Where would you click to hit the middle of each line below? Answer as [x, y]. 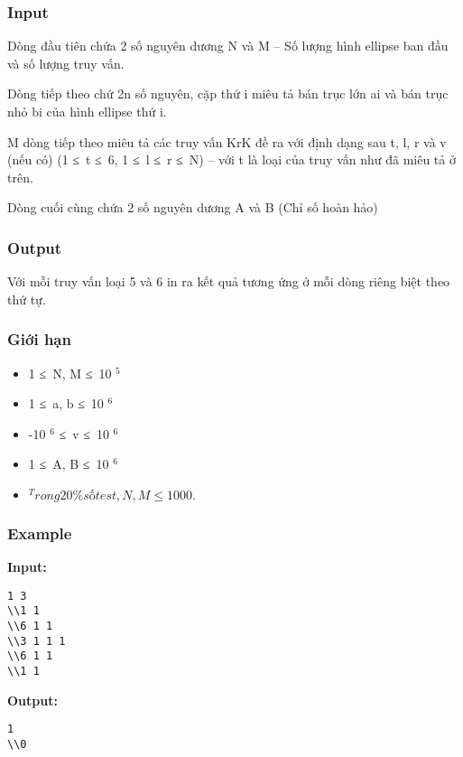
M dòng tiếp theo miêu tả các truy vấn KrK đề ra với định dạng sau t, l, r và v [227, 141]
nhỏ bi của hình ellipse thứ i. [87, 111]
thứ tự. [27, 299]
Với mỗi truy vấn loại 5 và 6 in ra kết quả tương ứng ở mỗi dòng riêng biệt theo [229, 281]
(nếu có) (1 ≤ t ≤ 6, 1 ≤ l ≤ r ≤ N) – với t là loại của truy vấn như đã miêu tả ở [231, 159]
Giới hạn [39, 339]
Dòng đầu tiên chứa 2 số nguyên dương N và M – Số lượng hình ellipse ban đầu [228, 46]
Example [40, 533]
